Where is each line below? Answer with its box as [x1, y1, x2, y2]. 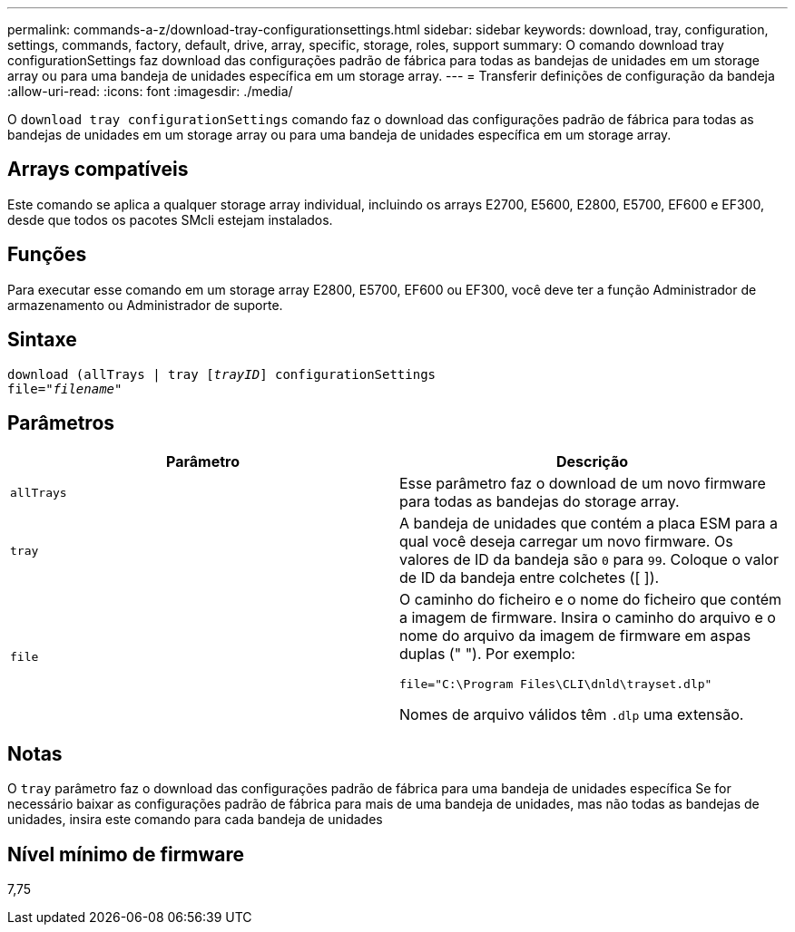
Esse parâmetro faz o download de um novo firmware [399, 474, 766, 493]
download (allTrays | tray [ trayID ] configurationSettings [7, 366, 437, 382]
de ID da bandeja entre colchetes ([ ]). [399, 568, 660, 587]
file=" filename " [7, 381, 123, 396]
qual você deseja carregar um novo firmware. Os [399, 532, 733, 551]
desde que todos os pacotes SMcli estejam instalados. [7, 211, 333, 228]
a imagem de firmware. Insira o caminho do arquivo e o [399, 608, 776, 627]
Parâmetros [7, 411, 115, 434]
